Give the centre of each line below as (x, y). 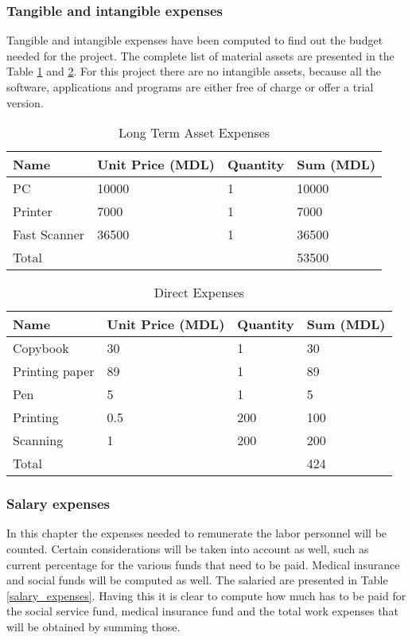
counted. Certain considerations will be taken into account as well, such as (188, 549)
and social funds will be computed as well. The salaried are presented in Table (197, 580)
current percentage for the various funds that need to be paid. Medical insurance (203, 564)
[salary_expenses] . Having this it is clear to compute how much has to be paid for (206, 595)
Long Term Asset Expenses (194, 133)
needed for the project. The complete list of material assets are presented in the (200, 55)
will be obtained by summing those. (93, 626)
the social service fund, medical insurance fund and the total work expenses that (202, 611)
